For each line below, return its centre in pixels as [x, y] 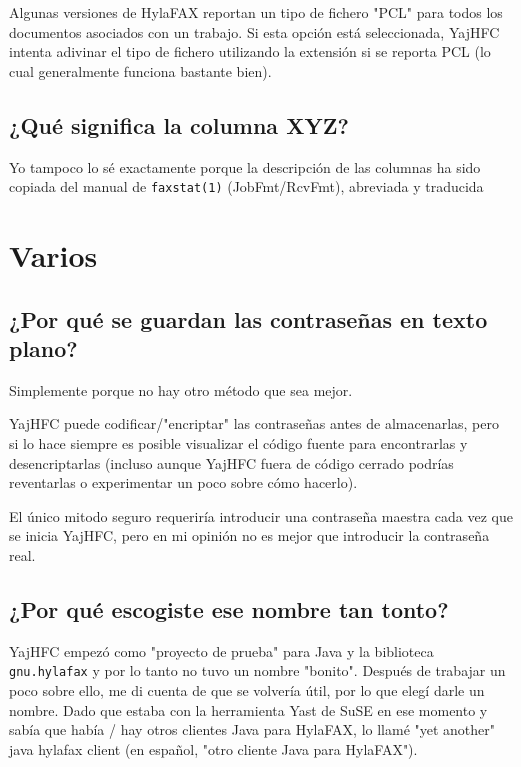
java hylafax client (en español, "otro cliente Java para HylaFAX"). [213, 748]
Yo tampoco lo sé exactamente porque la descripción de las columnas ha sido [245, 166]
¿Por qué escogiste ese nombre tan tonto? [229, 608]
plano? [43, 347]
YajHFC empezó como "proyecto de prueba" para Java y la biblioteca [221, 650]
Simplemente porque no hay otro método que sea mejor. [181, 389]
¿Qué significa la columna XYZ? [179, 124]
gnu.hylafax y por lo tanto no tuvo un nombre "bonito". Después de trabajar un [257, 670]
